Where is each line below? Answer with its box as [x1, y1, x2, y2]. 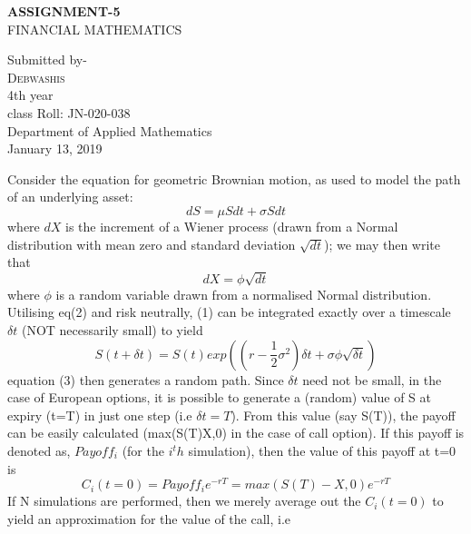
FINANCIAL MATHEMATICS [7, 19, 182, 38]
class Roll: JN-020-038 [7, 103, 131, 122]
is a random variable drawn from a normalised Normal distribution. [55, 284, 432, 303]
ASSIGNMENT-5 [7, 2, 121, 20]
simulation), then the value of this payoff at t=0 [188, 441, 456, 460]
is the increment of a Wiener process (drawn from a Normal [65, 216, 398, 235]
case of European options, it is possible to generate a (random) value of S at [7, 388, 431, 407]
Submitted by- [7, 50, 87, 69]
